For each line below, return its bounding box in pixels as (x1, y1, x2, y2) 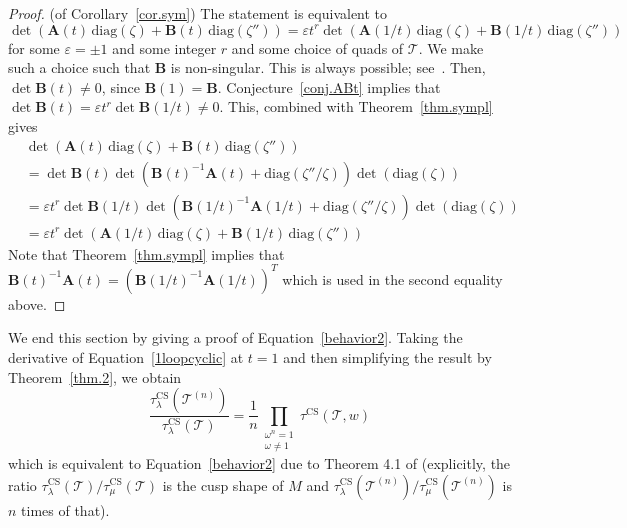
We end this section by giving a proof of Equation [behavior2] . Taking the (8, 327, 463, 348)
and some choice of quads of (231, 37, 404, 58)
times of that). (21, 499, 110, 520)
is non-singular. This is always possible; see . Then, (170, 57, 486, 78)
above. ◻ (8, 293, 66, 314)
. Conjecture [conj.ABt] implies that (217, 76, 441, 97)
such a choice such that (8, 57, 151, 78)
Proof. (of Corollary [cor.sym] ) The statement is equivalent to (8, 3, 388, 23)
